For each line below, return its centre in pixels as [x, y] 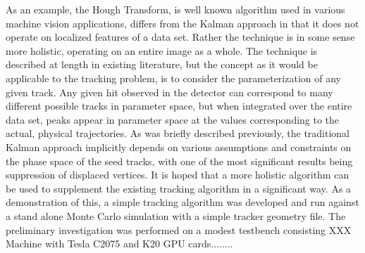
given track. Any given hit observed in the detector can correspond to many [169, 92]
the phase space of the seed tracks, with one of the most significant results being [179, 161]
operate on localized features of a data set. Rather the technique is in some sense [180, 37]
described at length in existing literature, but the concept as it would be [162, 64]
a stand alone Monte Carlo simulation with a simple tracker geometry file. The [176, 215]
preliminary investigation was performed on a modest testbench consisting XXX [179, 229]
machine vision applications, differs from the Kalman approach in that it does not [182, 23]
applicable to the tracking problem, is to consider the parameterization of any [173, 78]
